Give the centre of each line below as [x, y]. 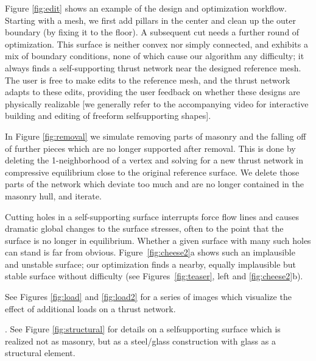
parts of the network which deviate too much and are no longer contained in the [155, 184]
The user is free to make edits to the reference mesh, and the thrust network [148, 80]
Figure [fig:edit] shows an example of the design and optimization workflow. [146, 8]
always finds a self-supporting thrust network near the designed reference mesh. [153, 67]
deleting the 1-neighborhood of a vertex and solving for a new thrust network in [154, 160]
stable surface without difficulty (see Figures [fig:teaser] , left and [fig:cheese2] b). [154, 276]
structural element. [40, 353]
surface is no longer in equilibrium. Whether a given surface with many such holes [158, 240]
